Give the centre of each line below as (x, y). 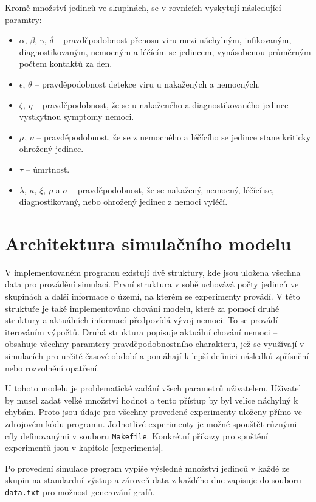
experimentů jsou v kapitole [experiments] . (84, 448)
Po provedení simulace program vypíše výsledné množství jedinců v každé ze (147, 468)
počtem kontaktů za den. (66, 64)
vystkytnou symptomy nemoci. (77, 116)
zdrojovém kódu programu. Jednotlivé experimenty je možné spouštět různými (151, 423)
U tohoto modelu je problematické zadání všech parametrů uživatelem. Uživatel (153, 388)
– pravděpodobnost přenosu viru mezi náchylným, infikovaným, (174, 40)
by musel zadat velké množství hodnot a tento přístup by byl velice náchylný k (152, 400)
